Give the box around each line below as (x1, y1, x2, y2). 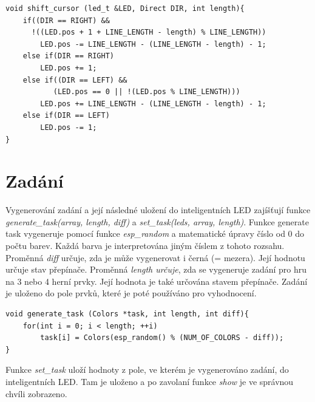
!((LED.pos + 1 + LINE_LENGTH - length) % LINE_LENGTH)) (31, 28, 266, 37)
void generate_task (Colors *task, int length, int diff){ (5, 310, 249, 318)
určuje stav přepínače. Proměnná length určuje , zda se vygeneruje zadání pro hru (5, 263, 307, 276)
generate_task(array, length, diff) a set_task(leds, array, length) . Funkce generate (5, 215, 309, 228)
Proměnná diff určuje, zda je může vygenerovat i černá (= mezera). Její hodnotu (5, 251, 305, 264)
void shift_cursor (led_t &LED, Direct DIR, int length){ (5, 4, 245, 13)
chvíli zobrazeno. (5, 387, 67, 400)
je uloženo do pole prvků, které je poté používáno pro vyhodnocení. (5, 287, 257, 299)
